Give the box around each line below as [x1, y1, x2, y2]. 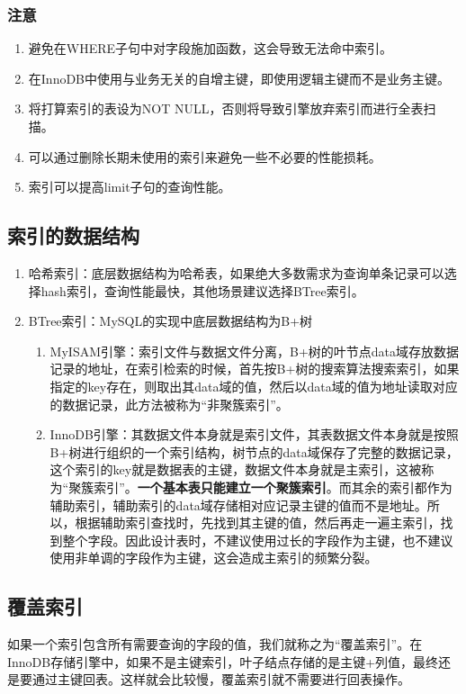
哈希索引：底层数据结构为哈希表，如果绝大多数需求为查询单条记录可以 [28, 263, 444, 282]
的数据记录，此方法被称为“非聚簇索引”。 [49, 394, 289, 413]
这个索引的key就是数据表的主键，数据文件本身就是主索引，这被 [49, 460, 422, 479]
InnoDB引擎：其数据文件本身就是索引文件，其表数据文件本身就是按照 [49, 425, 459, 444]
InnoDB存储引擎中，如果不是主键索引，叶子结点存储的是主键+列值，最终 [7, 652, 439, 671]
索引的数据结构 [7, 221, 139, 249]
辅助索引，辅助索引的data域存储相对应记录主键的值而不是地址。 [49, 495, 427, 514]
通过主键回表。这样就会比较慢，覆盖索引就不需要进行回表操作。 [31, 670, 410, 689]
